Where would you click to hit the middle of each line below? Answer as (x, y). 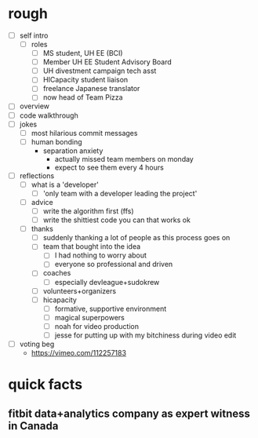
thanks (42, 229)
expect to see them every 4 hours (109, 167)
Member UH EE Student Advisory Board (107, 62)
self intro (34, 35)
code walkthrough (49, 115)
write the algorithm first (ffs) (89, 211)
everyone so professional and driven (114, 265)
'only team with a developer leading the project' (120, 193)
